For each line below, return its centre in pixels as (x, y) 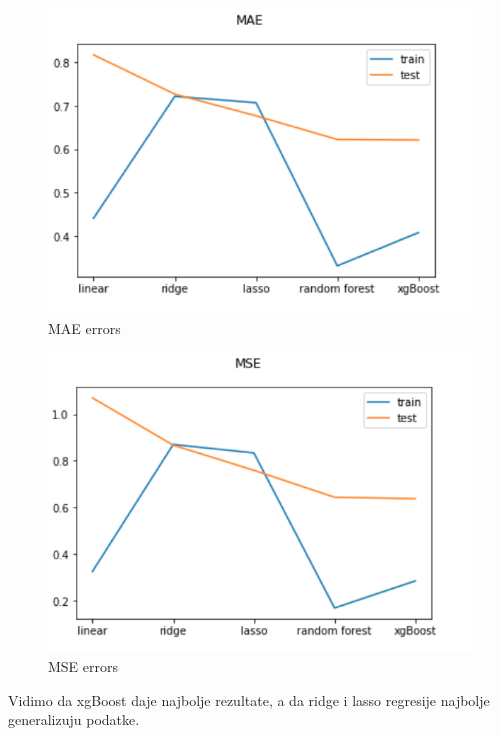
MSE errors (83, 666)
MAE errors (84, 327)
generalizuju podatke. (74, 719)
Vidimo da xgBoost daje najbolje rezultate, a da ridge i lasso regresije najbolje (249, 699)
